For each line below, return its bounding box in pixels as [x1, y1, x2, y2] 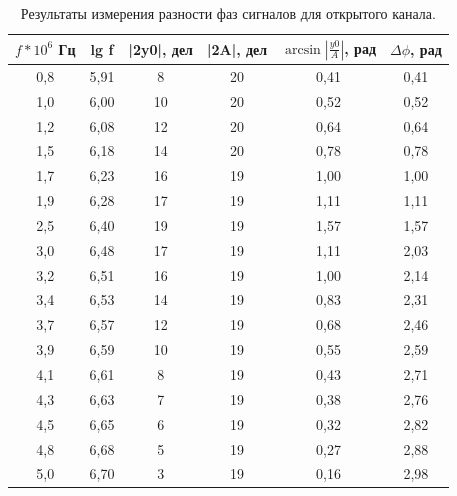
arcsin [285, 42, 321, 57]
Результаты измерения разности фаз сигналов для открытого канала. [20, 3, 436, 23]
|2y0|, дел [128, 38, 193, 59]
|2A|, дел [206, 38, 268, 59]
